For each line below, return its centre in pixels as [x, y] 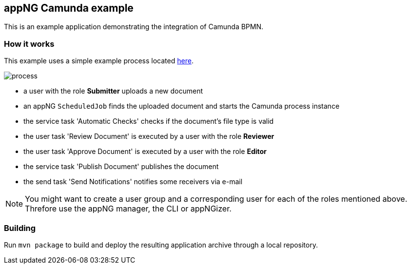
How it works [29, 44]
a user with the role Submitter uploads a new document [113, 91]
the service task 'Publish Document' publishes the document [121, 167]
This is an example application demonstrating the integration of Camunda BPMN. [134, 27]
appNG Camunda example [69, 8]
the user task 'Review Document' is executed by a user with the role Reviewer [149, 136]
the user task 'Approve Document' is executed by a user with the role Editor [145, 152]
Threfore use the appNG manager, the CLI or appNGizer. [128, 209]
